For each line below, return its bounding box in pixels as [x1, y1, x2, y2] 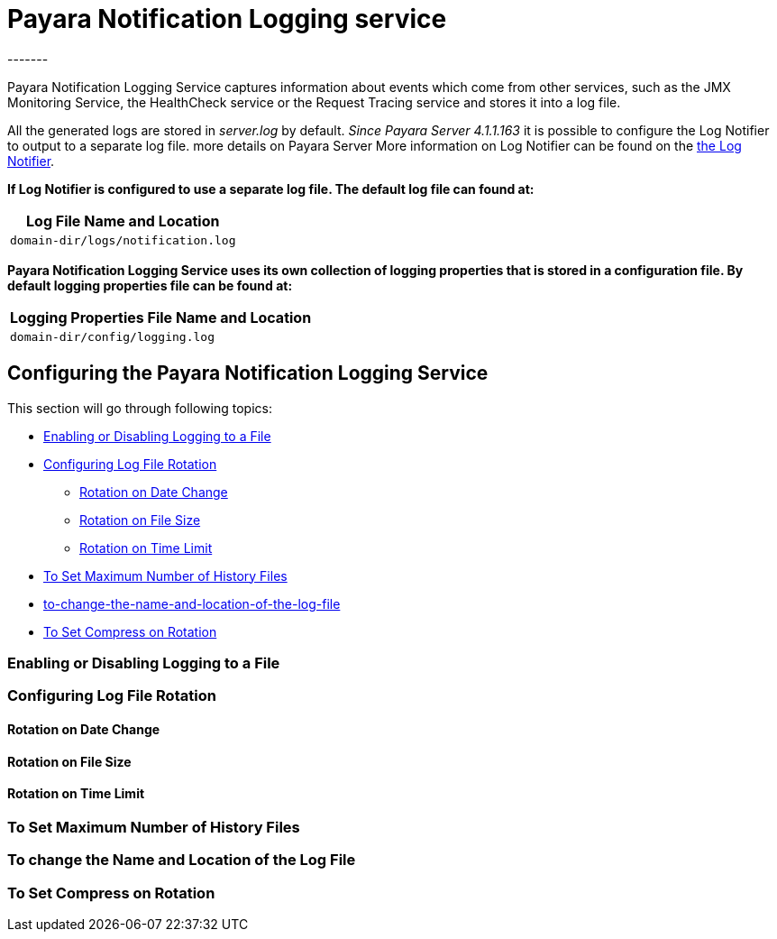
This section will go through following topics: [7, 400, 272, 416]
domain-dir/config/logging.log [10, 329, 215, 344]
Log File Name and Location [26, 211, 220, 230]
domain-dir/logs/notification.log [10, 233, 236, 247]
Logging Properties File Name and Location [10, 308, 312, 327]
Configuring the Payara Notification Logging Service [7, 362, 489, 385]
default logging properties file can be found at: [7, 277, 293, 293]
